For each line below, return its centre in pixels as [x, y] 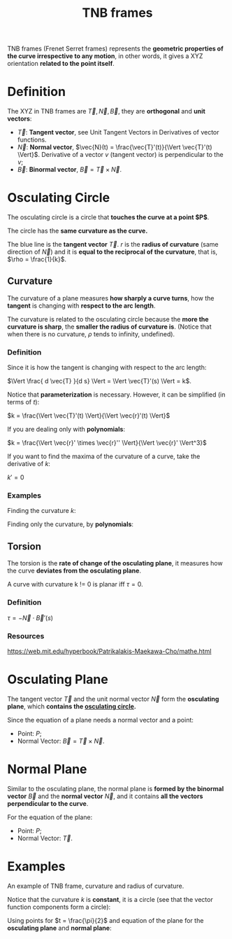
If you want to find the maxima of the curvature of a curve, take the [104, 456]
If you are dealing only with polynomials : [66, 430]
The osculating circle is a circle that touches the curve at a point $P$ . [108, 217]
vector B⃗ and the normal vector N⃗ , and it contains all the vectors [105, 796]
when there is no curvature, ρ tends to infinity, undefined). [91, 334]
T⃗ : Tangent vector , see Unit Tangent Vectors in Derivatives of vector [118, 132]
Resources [26, 636]
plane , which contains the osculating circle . [72, 706]
